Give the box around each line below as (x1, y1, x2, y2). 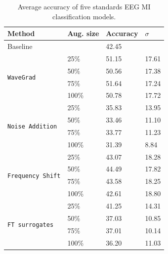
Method (7, 28, 35, 39)
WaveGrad (7, 74, 36, 82)
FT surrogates (7, 221, 54, 229)
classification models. (52, 11, 116, 21)
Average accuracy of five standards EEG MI (17, 1, 151, 11)
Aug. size (67, 28, 99, 39)
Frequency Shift (7, 172, 61, 179)
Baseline (7, 41, 33, 51)
